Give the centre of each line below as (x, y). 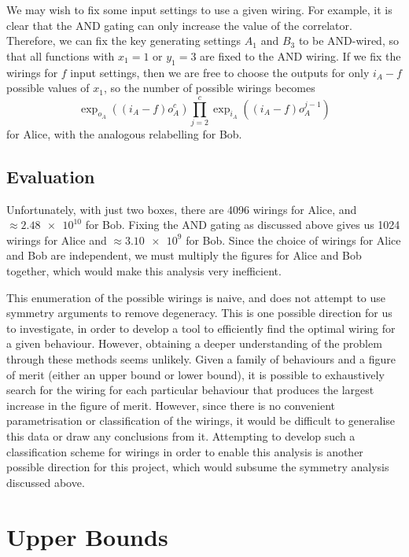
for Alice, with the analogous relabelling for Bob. (124, 133)
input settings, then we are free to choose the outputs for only (220, 72)
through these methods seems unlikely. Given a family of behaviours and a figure (201, 359)
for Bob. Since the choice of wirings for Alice (293, 240)
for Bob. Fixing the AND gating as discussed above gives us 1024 (243, 225)
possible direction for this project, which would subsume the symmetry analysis (198, 467)
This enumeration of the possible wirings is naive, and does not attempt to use (196, 297)
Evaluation (51, 176)
